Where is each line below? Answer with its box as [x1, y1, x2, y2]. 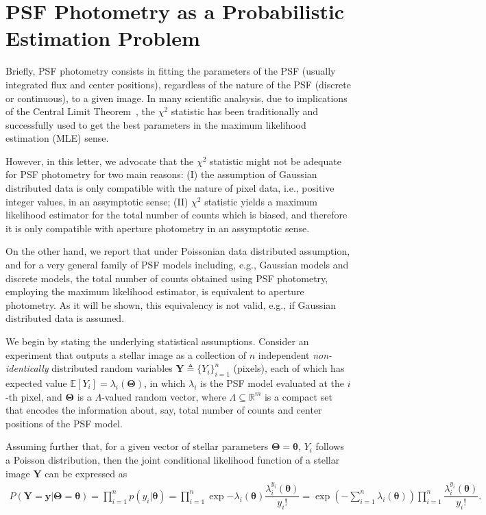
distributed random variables [51, 361, 173, 375]
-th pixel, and [5, 389, 62, 403]
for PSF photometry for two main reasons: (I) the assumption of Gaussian [5, 167, 317, 181]
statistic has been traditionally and [171, 104, 319, 118]
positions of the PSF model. [5, 416, 123, 430]
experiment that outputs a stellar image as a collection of [5, 347, 247, 362]
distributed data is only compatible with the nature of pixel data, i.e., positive [5, 181, 335, 195]
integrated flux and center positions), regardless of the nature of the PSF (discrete [5, 77, 351, 91]
